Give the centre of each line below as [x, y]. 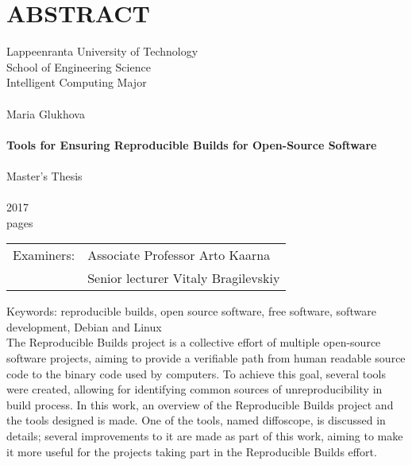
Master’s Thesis [44, 175]
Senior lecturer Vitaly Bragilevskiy [184, 278]
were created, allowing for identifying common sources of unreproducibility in [194, 389]
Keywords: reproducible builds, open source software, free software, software [191, 311]
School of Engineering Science [79, 66]
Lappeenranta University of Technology [102, 51]
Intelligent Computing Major [77, 82]
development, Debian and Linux [84, 326]
